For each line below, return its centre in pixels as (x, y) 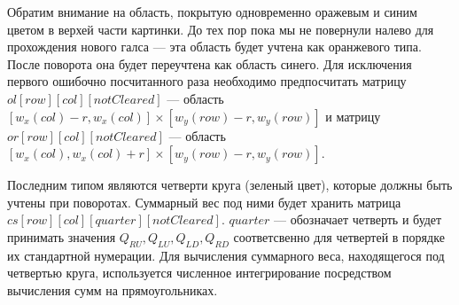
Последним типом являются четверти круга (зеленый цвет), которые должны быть (230, 185)
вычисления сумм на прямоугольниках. (113, 289)
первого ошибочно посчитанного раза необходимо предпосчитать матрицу (207, 81)
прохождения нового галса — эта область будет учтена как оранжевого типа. (214, 47)
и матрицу (353, 116)
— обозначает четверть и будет (358, 219)
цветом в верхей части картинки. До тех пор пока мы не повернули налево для (221, 29)
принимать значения (62, 236)
